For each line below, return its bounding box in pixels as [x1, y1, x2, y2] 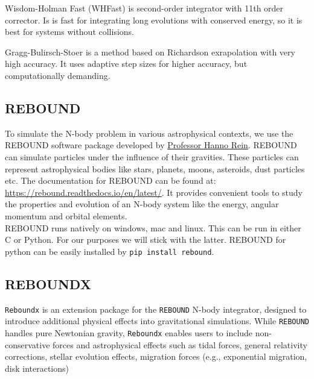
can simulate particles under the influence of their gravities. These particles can [5, 150, 299, 163]
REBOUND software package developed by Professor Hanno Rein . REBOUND [5, 139, 297, 151]
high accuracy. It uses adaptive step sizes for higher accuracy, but [5, 57, 248, 70]
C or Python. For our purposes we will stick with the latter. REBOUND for [5, 233, 286, 246]
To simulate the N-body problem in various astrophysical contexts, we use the [5, 127, 293, 139]
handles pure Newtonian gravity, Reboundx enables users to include [5, 326, 253, 339]
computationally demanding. [5, 69, 111, 81]
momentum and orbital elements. [5, 209, 127, 222]
